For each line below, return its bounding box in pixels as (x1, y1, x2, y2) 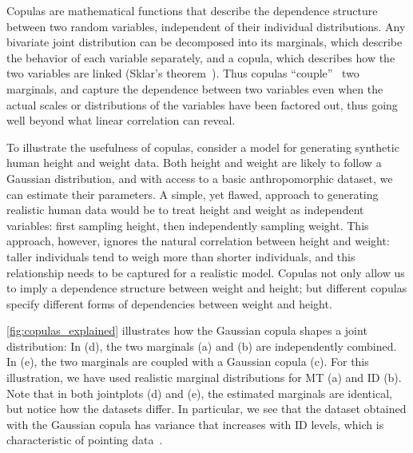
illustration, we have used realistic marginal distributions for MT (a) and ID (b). (6, 369, 402, 386)
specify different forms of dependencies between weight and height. (6, 295, 332, 312)
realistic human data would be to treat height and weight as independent (6, 201, 364, 218)
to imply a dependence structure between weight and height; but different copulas (6, 280, 407, 296)
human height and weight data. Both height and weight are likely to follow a (6, 154, 382, 171)
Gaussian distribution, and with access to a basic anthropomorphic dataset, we (6, 169, 393, 186)
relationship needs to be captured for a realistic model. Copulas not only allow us (6, 264, 405, 280)
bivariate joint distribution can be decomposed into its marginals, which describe (6, 34, 403, 50)
